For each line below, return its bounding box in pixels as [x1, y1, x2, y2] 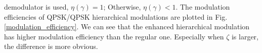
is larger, [231, 31, 259, 41]
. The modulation [176, 2, 230, 12]
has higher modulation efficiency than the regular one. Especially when [4, 31, 224, 41]
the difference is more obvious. [4, 41, 98, 51]
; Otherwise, [103, 2, 141, 12]
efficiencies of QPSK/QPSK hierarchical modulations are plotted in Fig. [4, 11, 228, 22]
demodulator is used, [4, 2, 69, 12]
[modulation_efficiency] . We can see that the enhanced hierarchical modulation [4, 21, 250, 32]
